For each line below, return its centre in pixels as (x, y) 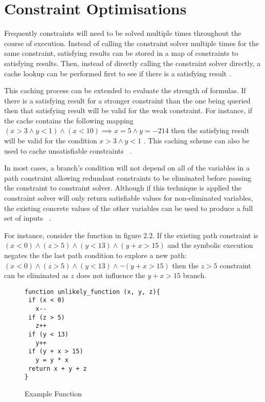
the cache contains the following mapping (69, 120)
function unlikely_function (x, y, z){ (92, 292)
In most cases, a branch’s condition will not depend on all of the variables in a (127, 168)
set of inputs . (28, 218)
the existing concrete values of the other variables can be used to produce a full (129, 208)
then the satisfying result (210, 130)
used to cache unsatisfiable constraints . (68, 150)
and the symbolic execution (210, 245)
